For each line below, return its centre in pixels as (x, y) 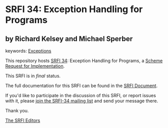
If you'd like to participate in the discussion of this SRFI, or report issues (81, 95)
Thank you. (17, 111)
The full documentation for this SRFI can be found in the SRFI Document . (81, 86)
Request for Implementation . (35, 66)
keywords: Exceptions (29, 51)
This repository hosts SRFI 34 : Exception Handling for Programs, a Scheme (84, 61)
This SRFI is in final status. (33, 76)
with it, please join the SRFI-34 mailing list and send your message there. (82, 101)
